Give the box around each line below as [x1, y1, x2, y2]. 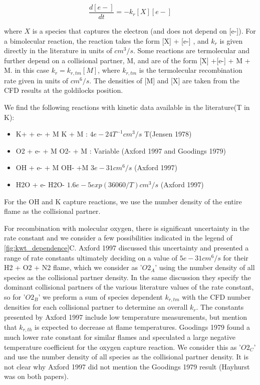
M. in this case [4, 65, 49, 75]
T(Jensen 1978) [144, 129, 192, 139]
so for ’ [4, 291, 26, 302]
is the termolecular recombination [139, 65, 242, 75]
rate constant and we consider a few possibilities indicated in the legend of [4, 232, 232, 243]
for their [223, 252, 248, 263]
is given [219, 35, 243, 46]
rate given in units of [4, 75, 69, 85]
